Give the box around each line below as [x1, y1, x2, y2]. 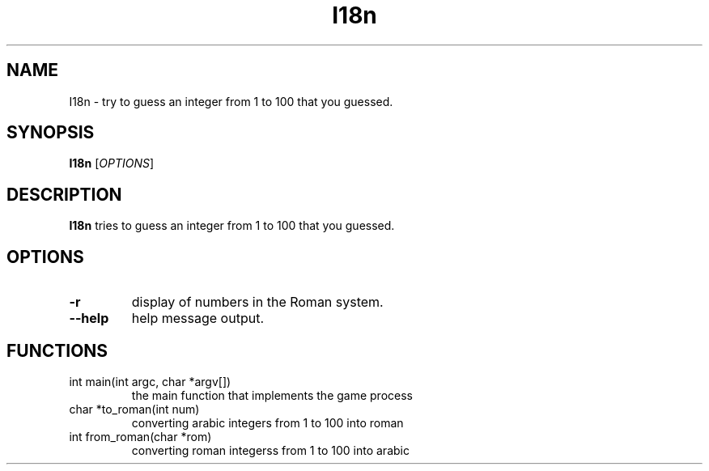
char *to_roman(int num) [69, 401, 200, 416]
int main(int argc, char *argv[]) [69, 374, 231, 388]
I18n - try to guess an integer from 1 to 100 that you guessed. [69, 94, 393, 108]
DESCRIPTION [6, 184, 122, 205]
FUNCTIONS [6, 340, 108, 361]
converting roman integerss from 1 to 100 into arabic [131, 443, 410, 457]
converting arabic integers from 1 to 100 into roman [131, 415, 404, 430]
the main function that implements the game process [131, 388, 413, 402]
